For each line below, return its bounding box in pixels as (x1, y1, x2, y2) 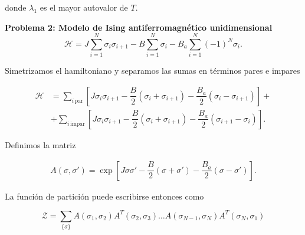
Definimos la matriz (5, 138, 76, 151)
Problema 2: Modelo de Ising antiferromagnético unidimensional (5, 21, 273, 33)
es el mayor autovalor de (40, 1, 128, 13)
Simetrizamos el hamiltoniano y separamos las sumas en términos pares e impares (5, 64, 300, 77)
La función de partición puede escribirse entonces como (5, 190, 204, 202)
